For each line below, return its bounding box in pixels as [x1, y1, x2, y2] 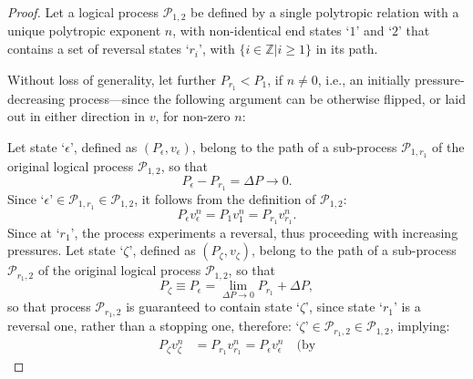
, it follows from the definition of [134, 189, 316, 208]
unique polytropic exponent [7, 21, 161, 40]
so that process [7, 297, 91, 316]
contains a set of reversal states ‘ [7, 39, 190, 58]
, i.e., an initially [317, 69, 411, 88]
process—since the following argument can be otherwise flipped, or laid [68, 88, 467, 108]
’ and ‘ [355, 21, 393, 40]
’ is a [394, 297, 421, 316]
